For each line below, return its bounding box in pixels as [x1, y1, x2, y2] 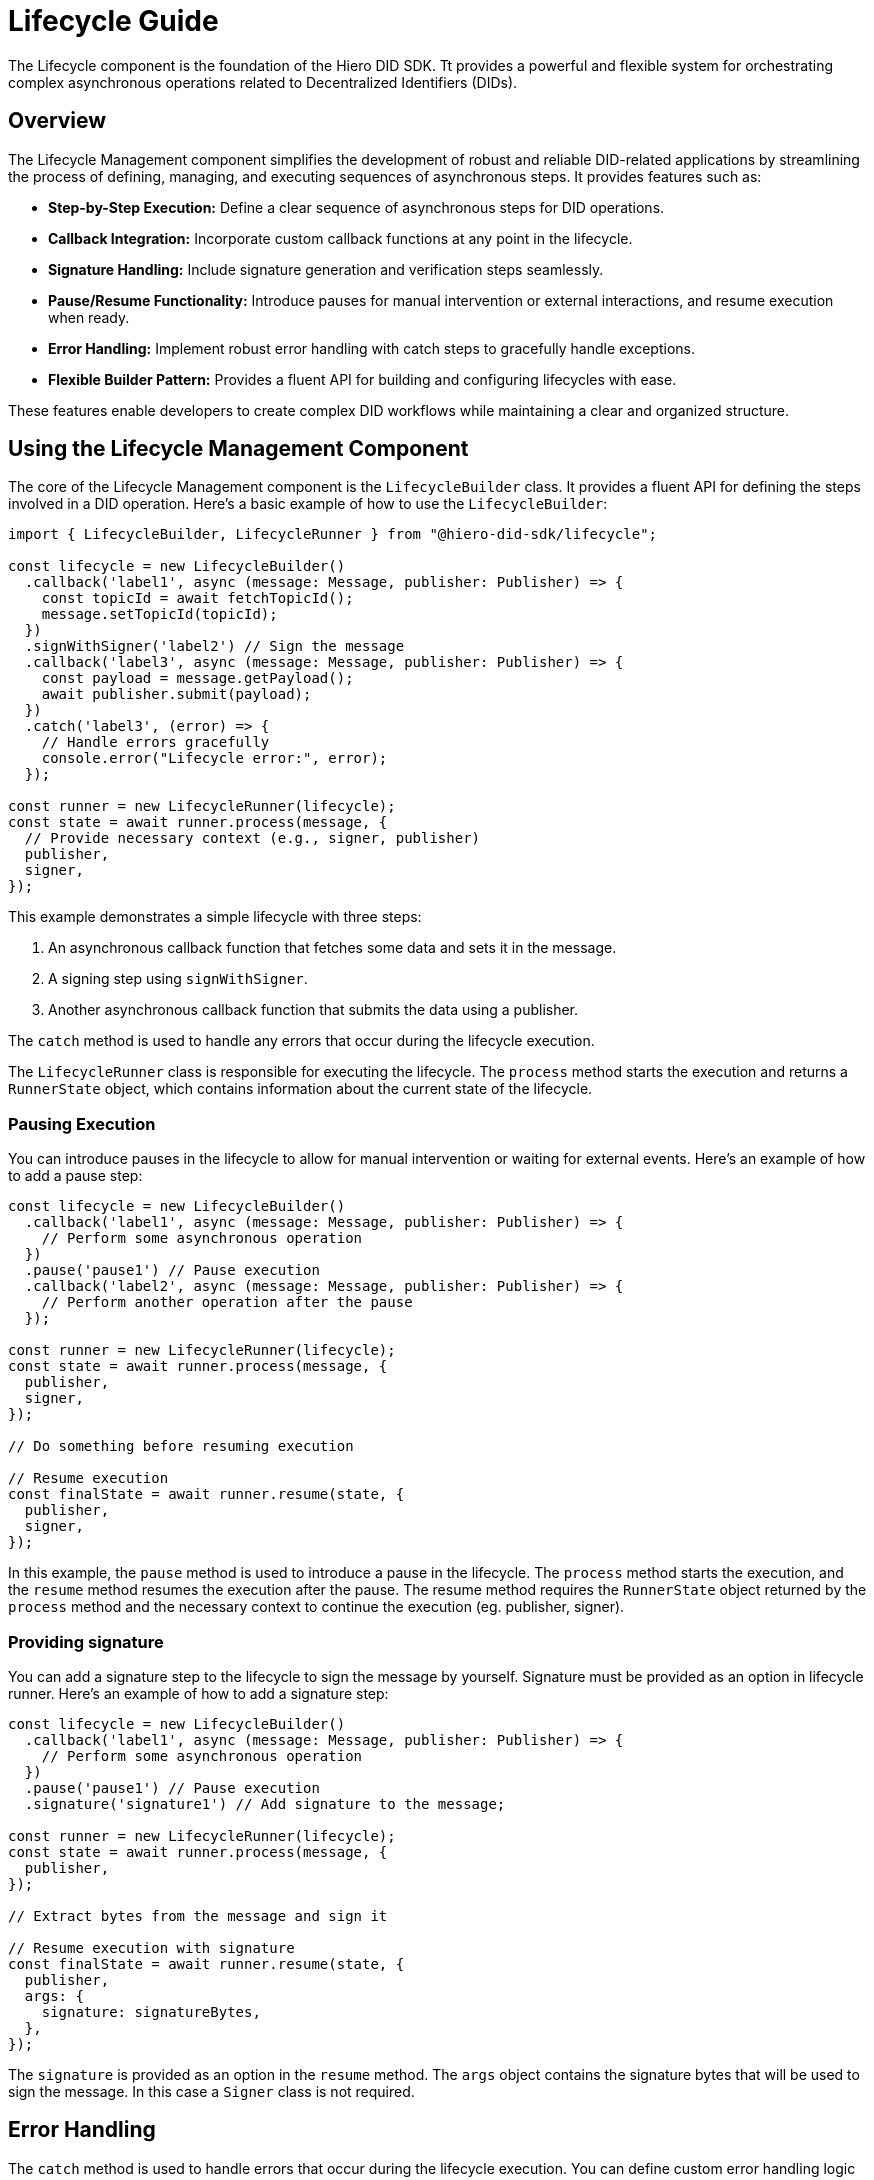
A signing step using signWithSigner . [48, 970, 308, 988]
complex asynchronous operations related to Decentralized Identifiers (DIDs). [8, 73, 518, 91]
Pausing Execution [8, 1113, 156, 1134]
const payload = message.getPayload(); [41, 670, 354, 687]
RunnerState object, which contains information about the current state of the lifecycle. [8, 1080, 593, 1098]
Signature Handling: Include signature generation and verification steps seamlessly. [48, 260, 604, 278]
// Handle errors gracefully [41, 734, 270, 751]
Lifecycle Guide [8, 4, 219, 38]
